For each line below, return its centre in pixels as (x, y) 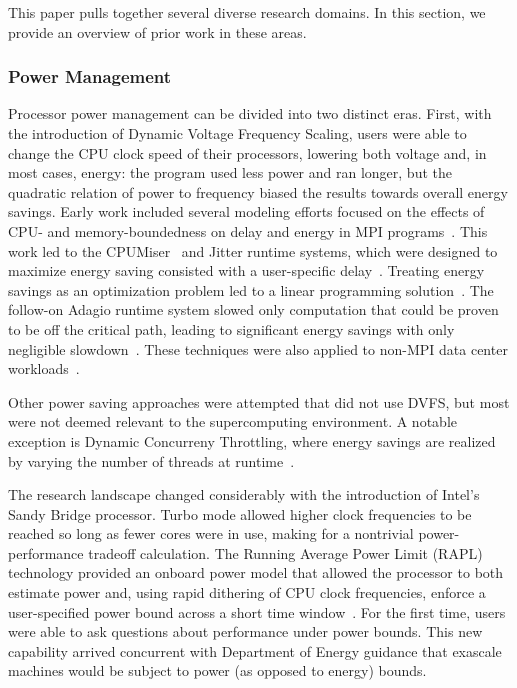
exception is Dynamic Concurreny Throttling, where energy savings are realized (252, 440)
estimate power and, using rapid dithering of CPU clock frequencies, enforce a (247, 592)
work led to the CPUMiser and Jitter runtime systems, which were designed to (253, 250)
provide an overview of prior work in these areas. (157, 31)
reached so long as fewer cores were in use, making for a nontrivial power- (234, 533)
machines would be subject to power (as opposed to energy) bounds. (217, 670)
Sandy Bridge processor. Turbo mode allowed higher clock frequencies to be (240, 513)
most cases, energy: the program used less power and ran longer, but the (230, 172)
